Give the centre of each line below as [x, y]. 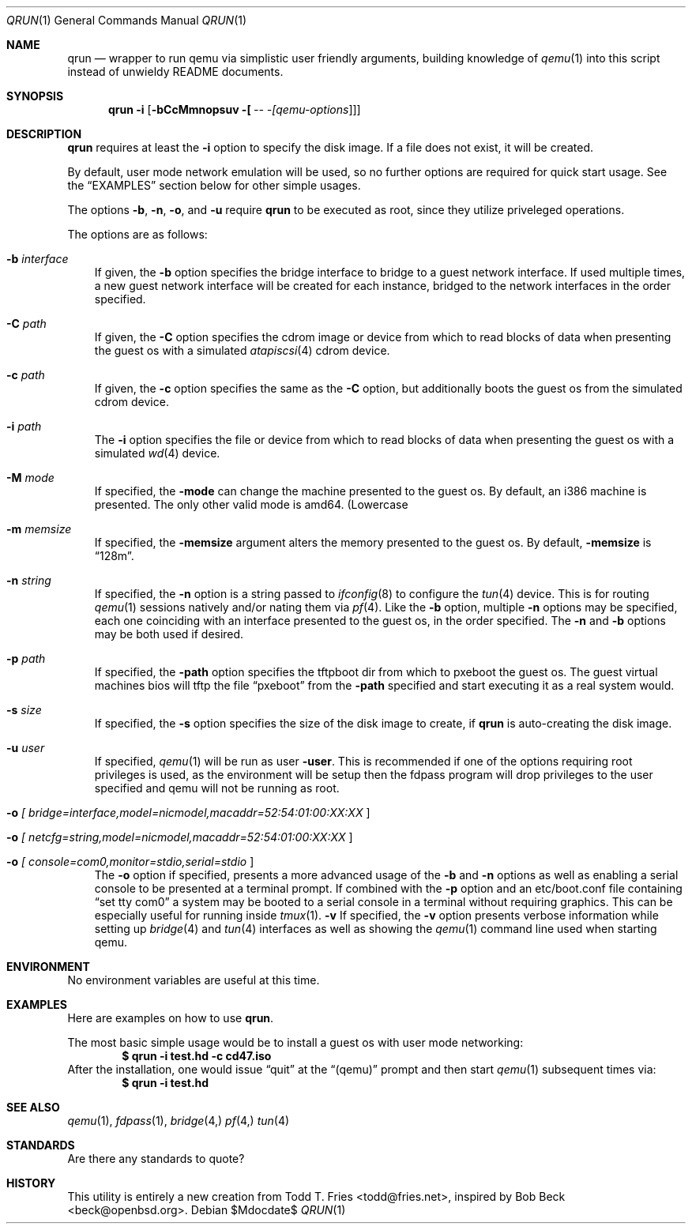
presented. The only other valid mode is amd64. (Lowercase [251, 504]
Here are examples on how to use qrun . [171, 1018]
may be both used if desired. [169, 634]
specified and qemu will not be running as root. [217, 788]
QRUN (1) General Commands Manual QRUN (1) [127, 20]
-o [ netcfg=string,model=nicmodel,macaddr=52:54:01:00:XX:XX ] [180, 837]
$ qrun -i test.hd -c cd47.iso [197, 1056]
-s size [24, 710]
